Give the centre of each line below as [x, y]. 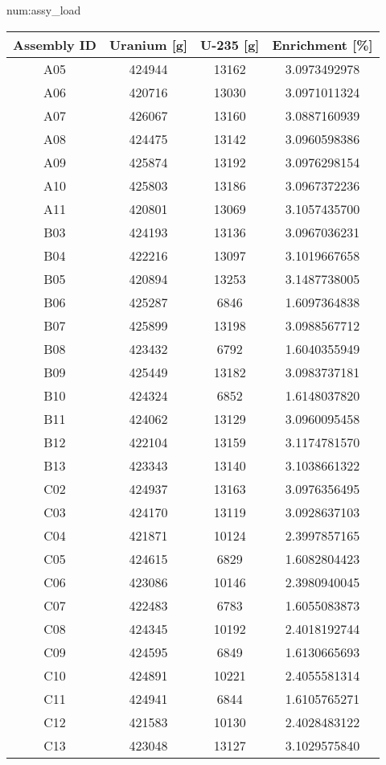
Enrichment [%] [322, 44]
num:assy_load [44, 10]
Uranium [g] [148, 44]
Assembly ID [55, 44]
